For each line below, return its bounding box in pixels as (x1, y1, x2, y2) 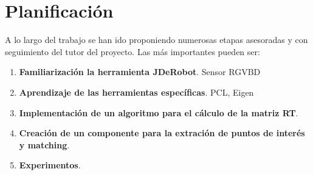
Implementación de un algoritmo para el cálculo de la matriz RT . (19, 106, 298, 119)
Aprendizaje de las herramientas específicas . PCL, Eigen (19, 85, 254, 98)
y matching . (19, 138, 70, 151)
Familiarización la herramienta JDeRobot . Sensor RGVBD (19, 65, 261, 78)
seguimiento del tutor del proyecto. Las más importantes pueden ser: (5, 45, 260, 58)
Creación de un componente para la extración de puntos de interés (19, 127, 305, 139)
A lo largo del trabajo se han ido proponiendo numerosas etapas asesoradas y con (5, 33, 308, 46)
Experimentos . (19, 159, 81, 171)
